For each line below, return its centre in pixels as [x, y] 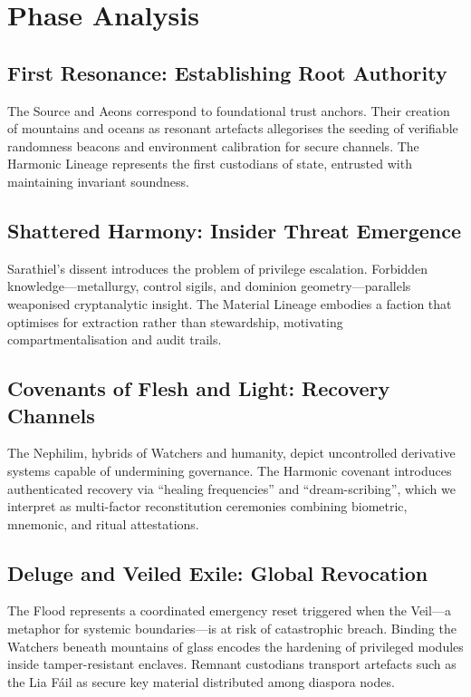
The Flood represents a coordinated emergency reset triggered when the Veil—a [229, 610]
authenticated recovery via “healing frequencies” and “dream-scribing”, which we [231, 488]
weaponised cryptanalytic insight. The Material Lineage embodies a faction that [230, 303]
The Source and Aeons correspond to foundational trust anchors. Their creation [229, 110]
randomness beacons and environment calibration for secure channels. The [213, 145]
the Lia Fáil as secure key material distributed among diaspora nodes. [201, 681]
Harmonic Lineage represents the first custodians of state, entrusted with [210, 164]
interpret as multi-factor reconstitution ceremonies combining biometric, [207, 506]
